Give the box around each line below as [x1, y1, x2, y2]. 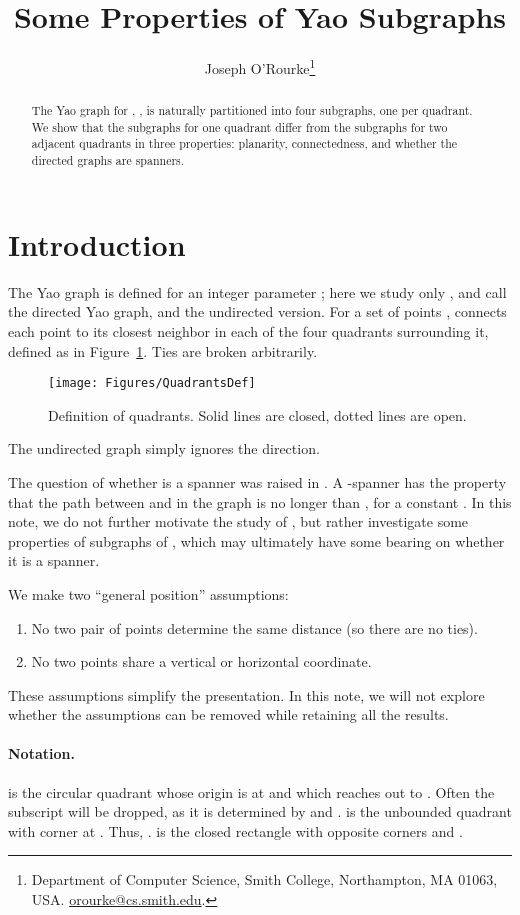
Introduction [8, 223, 186, 264]
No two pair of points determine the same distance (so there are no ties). [31, 617, 478, 638]
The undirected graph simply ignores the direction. [8, 438, 320, 459]
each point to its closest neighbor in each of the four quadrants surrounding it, [8, 320, 489, 341]
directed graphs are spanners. [31, 152, 185, 169]
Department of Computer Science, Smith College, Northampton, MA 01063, [31, 869, 498, 890]
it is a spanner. [8, 550, 100, 571]
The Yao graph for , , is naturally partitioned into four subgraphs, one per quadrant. [31, 102, 473, 119]
